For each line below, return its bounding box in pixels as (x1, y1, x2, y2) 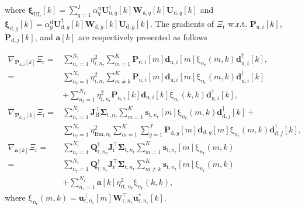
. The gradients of (150, 17, 214, 29)
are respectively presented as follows (78, 30, 207, 43)
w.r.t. (228, 17, 248, 29)
